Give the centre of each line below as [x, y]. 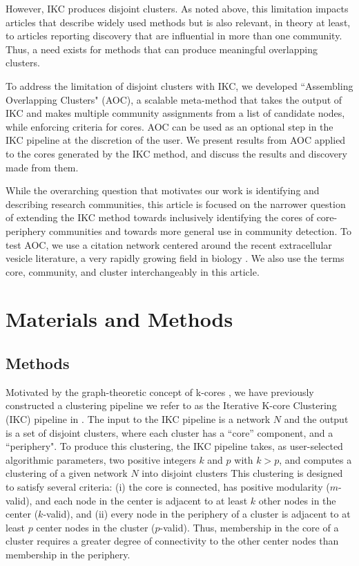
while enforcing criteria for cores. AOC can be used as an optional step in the [169, 126]
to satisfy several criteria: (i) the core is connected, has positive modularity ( [168, 487]
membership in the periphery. [68, 554]
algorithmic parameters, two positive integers [101, 459]
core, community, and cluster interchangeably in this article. [133, 271]
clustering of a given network [67, 473]
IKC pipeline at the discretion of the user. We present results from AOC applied [176, 140]
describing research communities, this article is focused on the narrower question [176, 204]
